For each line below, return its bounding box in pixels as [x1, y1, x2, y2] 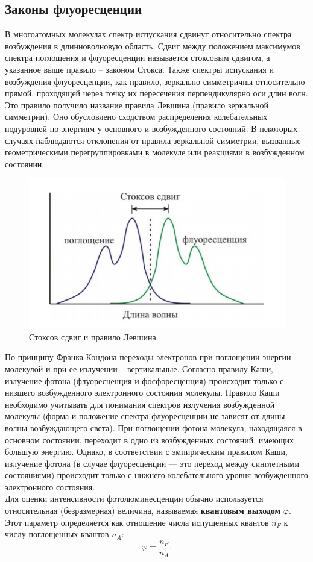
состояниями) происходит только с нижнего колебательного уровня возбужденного [5, 469, 308, 481]
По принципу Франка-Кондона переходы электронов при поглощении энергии [5, 351, 291, 363]
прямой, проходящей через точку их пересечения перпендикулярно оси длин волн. [5, 87, 308, 99]
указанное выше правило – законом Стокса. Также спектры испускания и [5, 63, 274, 75]
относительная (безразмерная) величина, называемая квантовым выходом [5, 504, 281, 517]
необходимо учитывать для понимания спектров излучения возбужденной [5, 398, 275, 410]
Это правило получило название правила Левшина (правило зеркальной [5, 98, 268, 111]
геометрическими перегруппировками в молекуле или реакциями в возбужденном [5, 146, 305, 158]
